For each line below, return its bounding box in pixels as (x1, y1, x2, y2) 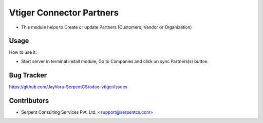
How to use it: (9, 49, 37, 55)
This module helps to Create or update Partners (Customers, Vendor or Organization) (21, 24, 192, 30)
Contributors (9, 96, 49, 105)
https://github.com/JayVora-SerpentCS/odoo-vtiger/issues (9, 84, 128, 90)
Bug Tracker (9, 71, 47, 79)
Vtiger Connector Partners (9, 7, 119, 18)
